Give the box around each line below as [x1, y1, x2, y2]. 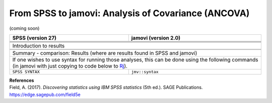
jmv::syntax [131, 69, 159, 74]
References [9, 77, 34, 83]
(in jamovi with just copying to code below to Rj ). [12, 62, 128, 69]
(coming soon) [9, 25, 40, 31]
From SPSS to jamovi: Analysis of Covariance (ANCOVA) [9, 8, 250, 19]
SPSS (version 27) [12, 34, 56, 41]
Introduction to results [12, 42, 65, 49]
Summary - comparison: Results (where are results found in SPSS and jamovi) [12, 49, 197, 57]
